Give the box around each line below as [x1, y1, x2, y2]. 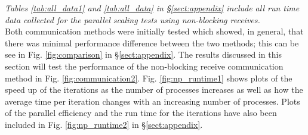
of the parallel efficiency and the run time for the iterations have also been [5, 106, 277, 119]
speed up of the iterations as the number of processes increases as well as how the [5, 83, 303, 96]
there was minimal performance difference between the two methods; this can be [5, 36, 299, 49]
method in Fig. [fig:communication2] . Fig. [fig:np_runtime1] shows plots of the [5, 71, 292, 84]
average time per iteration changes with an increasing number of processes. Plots [5, 95, 300, 107]
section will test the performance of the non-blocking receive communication [5, 59, 284, 72]
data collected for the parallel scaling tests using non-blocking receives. [5, 13, 260, 26]
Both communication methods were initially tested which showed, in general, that [5, 25, 304, 37]
